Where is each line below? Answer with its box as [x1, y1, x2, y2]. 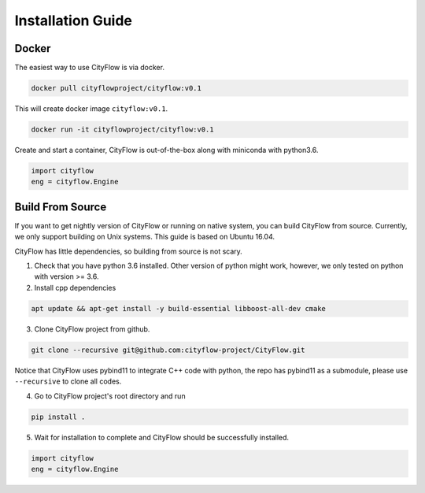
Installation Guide [14, 12, 133, 29]
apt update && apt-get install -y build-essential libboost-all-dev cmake [31, 304, 327, 313]
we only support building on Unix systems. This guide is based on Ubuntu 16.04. [14, 232, 275, 242]
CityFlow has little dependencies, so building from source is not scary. [14, 246, 243, 256]
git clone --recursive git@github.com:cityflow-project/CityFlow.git [31, 345, 305, 354]
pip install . [31, 412, 86, 421]
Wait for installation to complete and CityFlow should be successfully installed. [34, 432, 290, 442]
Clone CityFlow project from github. [34, 324, 150, 334]
